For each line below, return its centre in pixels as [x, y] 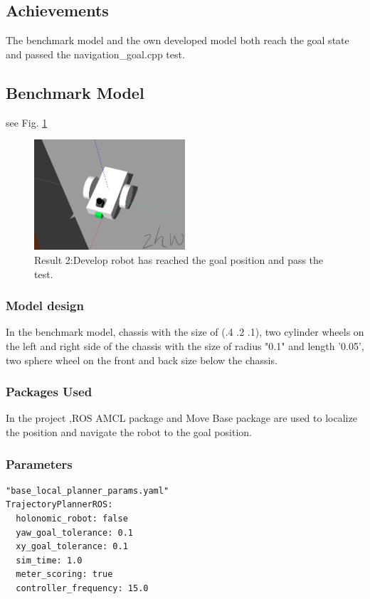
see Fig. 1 [27, 122]
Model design [45, 306]
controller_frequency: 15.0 [82, 589]
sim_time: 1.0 [49, 560]
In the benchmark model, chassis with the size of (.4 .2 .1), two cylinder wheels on [185, 332]
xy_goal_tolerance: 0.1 [72, 547]
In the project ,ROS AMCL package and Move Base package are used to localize [181, 418]
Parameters [39, 463]
